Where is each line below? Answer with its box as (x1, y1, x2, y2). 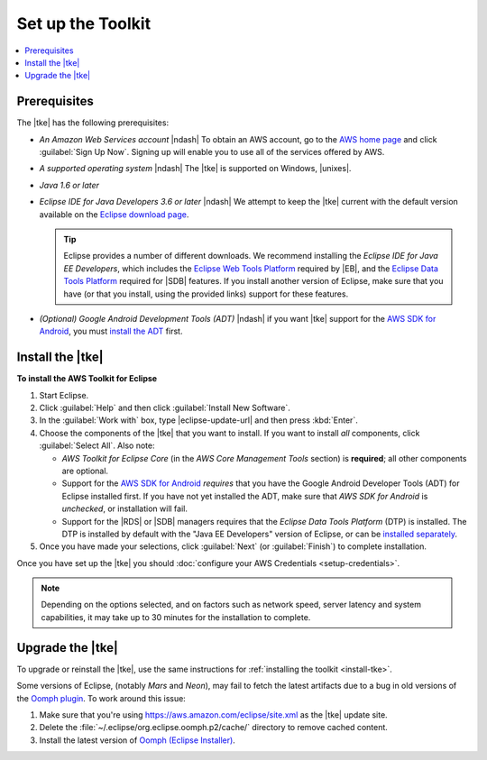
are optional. (61, 465, 108, 476)
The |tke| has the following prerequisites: (16, 117, 170, 128)
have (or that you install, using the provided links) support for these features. (63, 288, 349, 299)
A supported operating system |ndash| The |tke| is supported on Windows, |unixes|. (39, 163, 352, 174)
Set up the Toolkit (16, 14, 152, 33)
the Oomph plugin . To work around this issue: (16, 692, 187, 703)
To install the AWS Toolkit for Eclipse (16, 373, 158, 384)
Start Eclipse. (39, 389, 89, 400)
